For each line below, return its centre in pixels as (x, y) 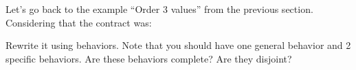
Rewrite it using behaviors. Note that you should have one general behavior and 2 (178, 45)
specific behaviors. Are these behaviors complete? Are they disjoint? (149, 58)
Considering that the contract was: (79, 22)
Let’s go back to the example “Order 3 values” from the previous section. (159, 9)
